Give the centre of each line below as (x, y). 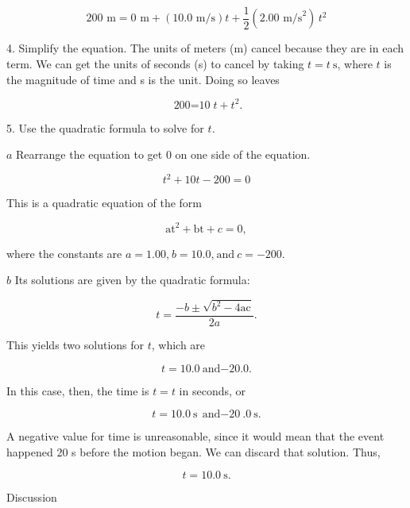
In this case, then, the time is (78, 390)
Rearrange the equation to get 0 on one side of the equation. (163, 154)
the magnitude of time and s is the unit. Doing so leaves (143, 79)
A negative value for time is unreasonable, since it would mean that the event (195, 436)
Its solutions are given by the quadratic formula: (132, 280)
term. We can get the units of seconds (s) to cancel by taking (155, 64)
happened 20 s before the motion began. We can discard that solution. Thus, (193, 451)
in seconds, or (213, 390)
